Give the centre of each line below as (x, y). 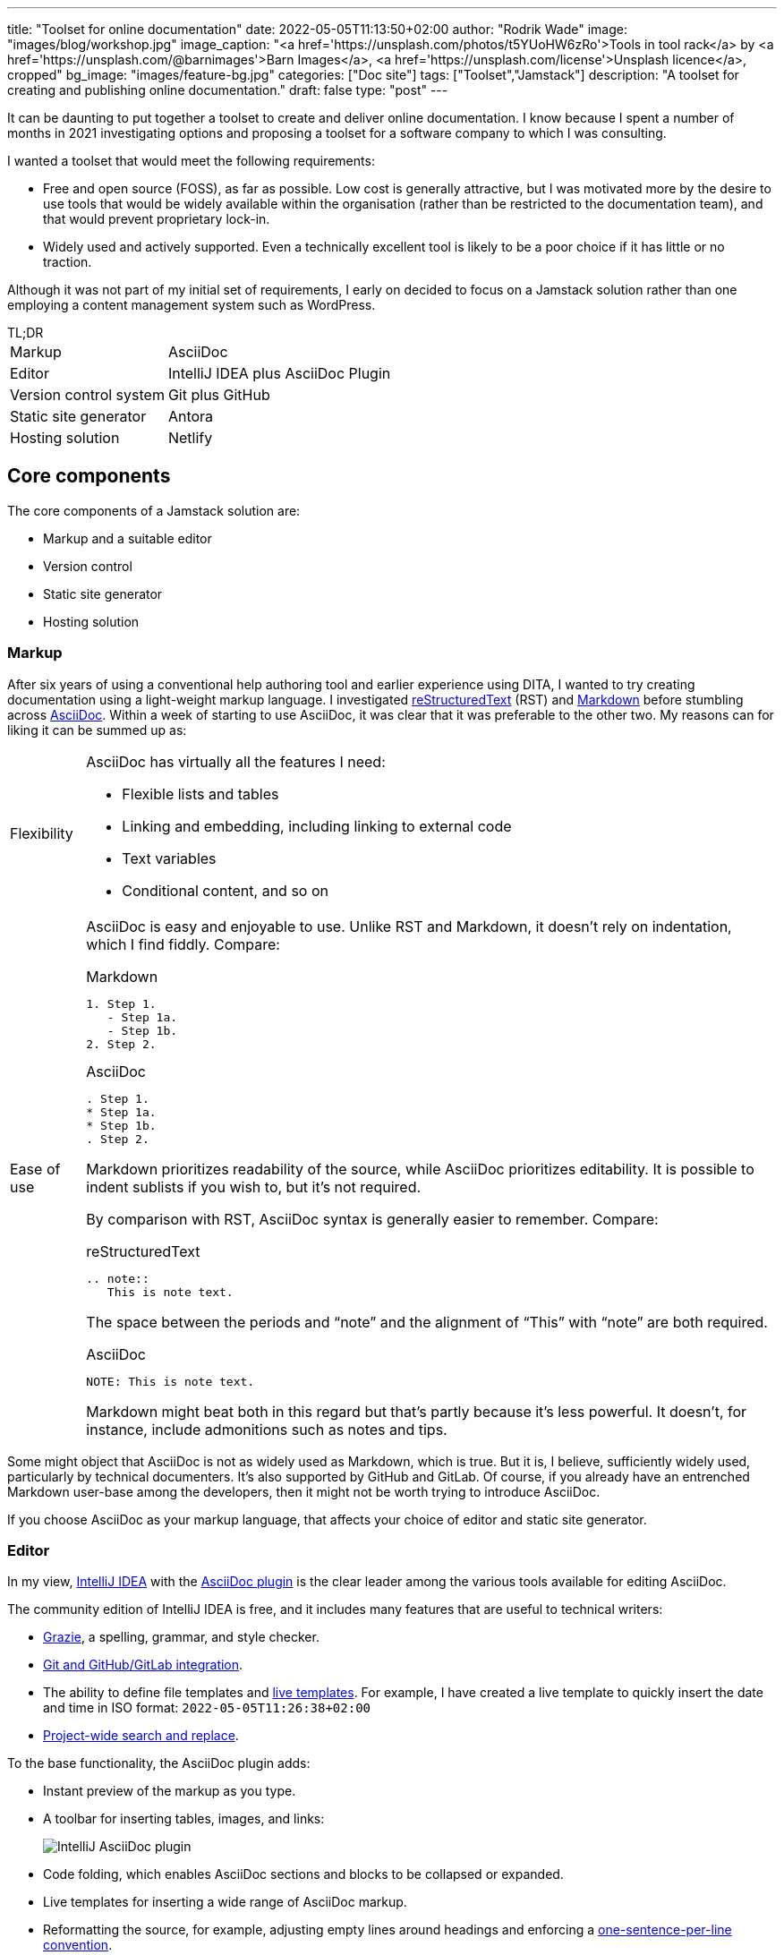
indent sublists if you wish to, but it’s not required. (254, 1187)
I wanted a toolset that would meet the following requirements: (191, 161)
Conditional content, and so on (225, 890)
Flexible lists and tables (200, 794)
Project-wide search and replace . (141, 1736)
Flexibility (42, 833)
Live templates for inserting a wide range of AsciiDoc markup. (225, 1902)
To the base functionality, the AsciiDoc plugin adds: (159, 1763)
